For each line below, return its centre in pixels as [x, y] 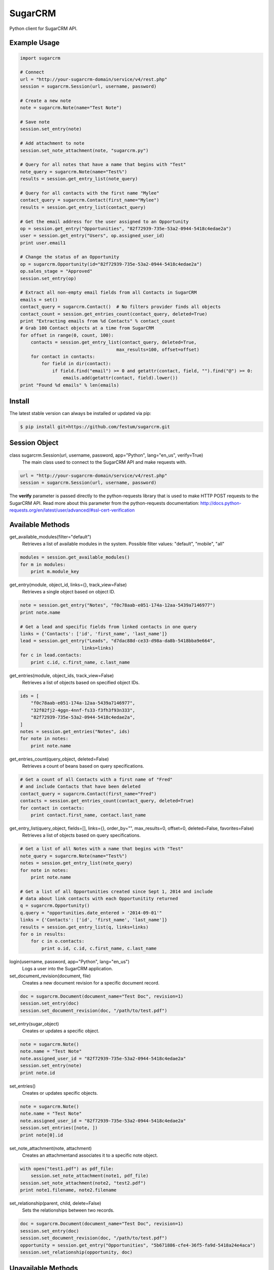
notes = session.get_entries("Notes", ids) [75, 731]
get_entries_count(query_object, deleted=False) [59, 759]
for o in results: [43, 934]
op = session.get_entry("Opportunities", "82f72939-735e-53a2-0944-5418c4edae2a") [126, 228]
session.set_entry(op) [48, 278]
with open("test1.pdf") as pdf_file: [67, 1169]
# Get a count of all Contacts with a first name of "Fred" [96, 780]
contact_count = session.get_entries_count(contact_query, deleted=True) [114, 314]
